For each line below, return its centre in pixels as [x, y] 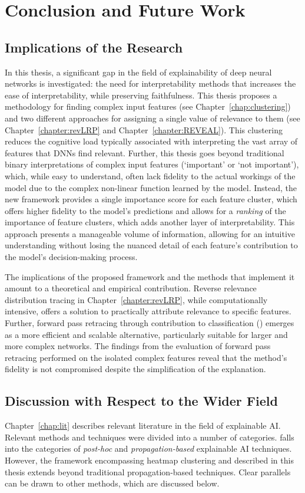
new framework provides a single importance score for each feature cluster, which [151, 199]
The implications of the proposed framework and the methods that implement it [150, 276]
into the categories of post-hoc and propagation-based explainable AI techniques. [148, 448]
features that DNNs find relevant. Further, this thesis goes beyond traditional [145, 152]
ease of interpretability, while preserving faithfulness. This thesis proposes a [141, 95]
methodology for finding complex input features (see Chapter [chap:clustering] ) [148, 106]
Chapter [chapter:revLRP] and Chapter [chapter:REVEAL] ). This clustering [144, 129]
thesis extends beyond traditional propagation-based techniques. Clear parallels [148, 471]
